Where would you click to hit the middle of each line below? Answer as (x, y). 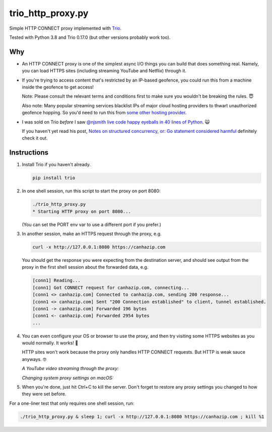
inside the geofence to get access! (58, 87)
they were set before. (44, 394)
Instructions (29, 153)
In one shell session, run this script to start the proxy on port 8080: (91, 191)
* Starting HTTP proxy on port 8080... (82, 211)
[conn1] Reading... (56, 280)
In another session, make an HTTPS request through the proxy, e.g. (92, 234)
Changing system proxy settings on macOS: (68, 378)
